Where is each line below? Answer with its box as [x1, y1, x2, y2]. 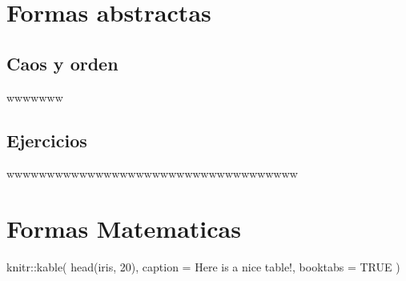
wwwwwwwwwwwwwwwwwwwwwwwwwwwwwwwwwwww [6, 165, 298, 182]
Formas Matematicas [6, 212, 241, 245]
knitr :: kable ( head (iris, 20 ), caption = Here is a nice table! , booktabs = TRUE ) [6, 259, 400, 275]
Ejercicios [6, 127, 87, 152]
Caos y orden [6, 50, 119, 75]
